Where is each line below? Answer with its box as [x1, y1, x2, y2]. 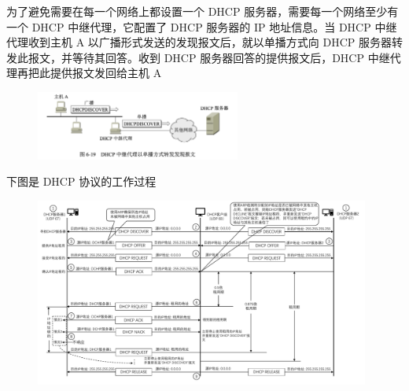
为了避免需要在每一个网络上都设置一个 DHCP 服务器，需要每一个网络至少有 [6, 3, 399, 19]
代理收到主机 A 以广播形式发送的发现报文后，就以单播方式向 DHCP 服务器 [6, 34, 392, 50]
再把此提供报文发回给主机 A [17, 65, 162, 81]
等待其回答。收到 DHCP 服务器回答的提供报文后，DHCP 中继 [72, 49, 390, 65]
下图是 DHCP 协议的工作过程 [6, 173, 157, 190]
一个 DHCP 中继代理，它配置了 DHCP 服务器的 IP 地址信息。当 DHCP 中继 [6, 18, 397, 35]
